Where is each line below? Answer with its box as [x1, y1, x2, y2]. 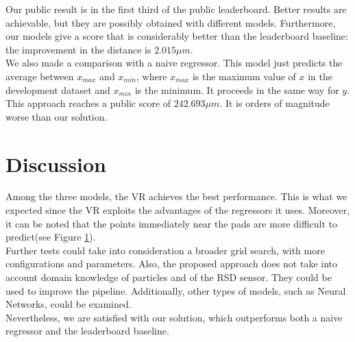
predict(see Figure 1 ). [5, 230, 96, 244]
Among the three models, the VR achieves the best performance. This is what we [5, 189, 347, 204]
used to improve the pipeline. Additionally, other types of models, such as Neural [5, 283, 346, 297]
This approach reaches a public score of [5, 96, 171, 110]
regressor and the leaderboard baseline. [5, 323, 169, 338]
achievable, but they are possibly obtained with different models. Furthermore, [5, 15, 336, 29]
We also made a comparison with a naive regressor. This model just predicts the [5, 56, 343, 70]
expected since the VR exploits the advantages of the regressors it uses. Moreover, [5, 203, 350, 217]
